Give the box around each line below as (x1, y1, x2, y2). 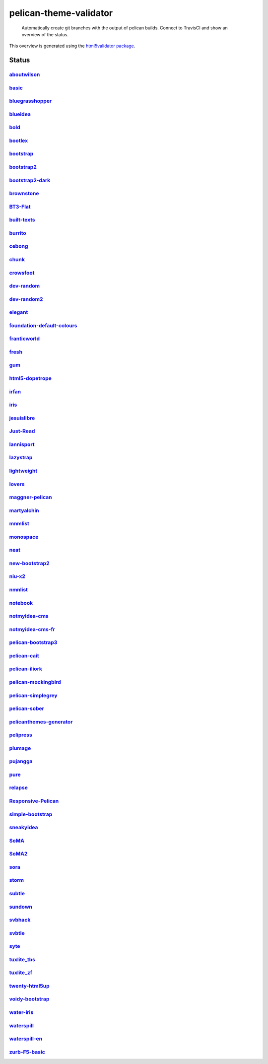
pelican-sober (9, 705, 44, 712)
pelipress (9, 731, 32, 738)
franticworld (9, 335, 40, 342)
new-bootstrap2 (9, 560, 50, 567)
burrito (9, 229, 27, 236)
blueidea (9, 111, 31, 118)
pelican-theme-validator (9, 7, 113, 18)
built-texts (9, 216, 35, 223)
